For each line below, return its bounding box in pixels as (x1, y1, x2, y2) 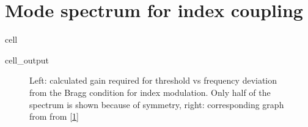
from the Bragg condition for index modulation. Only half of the (29, 85, 271, 98)
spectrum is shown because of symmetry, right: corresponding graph (29, 98, 284, 111)
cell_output (5, 53, 49, 66)
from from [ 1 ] (29, 110, 79, 123)
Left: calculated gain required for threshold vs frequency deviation (29, 74, 277, 87)
